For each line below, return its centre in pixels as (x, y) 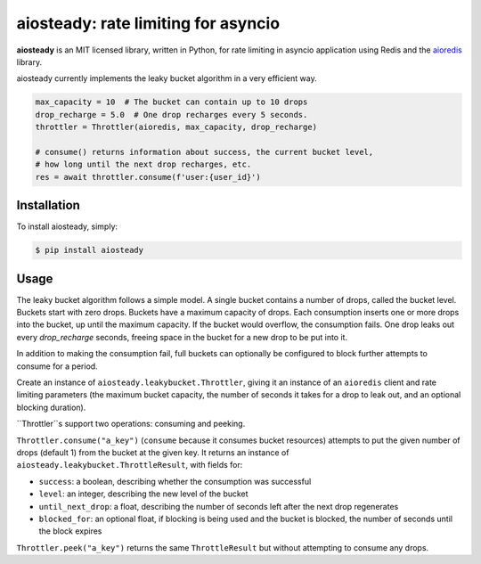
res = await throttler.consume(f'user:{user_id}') (148, 177)
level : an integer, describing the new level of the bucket (143, 494)
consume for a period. (57, 366)
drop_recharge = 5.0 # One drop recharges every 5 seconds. (171, 114)
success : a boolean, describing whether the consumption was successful (175, 481)
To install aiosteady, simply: (67, 226)
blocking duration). (51, 407)
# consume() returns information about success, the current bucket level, (204, 152)
